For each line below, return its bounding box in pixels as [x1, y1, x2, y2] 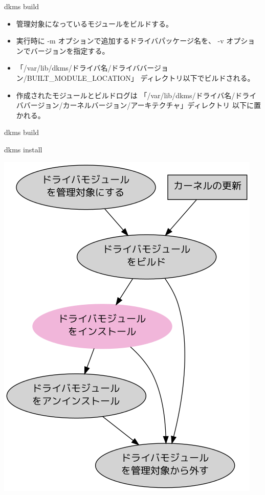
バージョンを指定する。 [30, 45, 109, 56]
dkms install [4, 144, 42, 154]
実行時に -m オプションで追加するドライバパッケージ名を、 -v [16, 35, 224, 46]
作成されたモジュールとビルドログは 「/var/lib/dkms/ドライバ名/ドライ [16, 89, 257, 100]
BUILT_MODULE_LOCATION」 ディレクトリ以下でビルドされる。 [27, 72, 255, 83]
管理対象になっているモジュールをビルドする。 [16, 18, 173, 29]
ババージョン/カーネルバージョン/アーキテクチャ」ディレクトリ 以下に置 [16, 100, 261, 110]
